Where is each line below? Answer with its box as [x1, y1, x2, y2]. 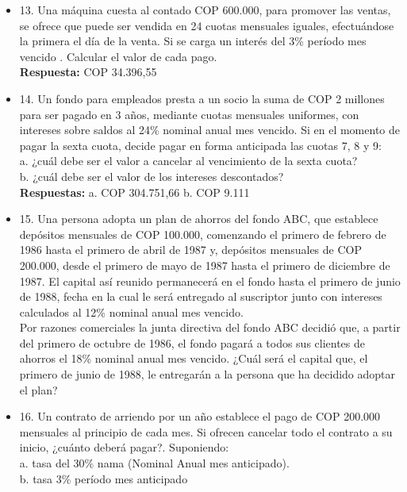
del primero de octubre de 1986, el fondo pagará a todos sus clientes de [19, 334, 366, 351]
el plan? [19, 381, 58, 398]
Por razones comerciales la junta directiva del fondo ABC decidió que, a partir [19, 319, 401, 336]
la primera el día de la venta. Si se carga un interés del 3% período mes [19, 33, 367, 49]
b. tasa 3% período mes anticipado [19, 470, 188, 486]
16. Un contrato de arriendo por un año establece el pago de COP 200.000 [19, 408, 381, 425]
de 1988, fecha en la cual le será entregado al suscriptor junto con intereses [19, 288, 382, 305]
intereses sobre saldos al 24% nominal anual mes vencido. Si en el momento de [19, 121, 400, 138]
